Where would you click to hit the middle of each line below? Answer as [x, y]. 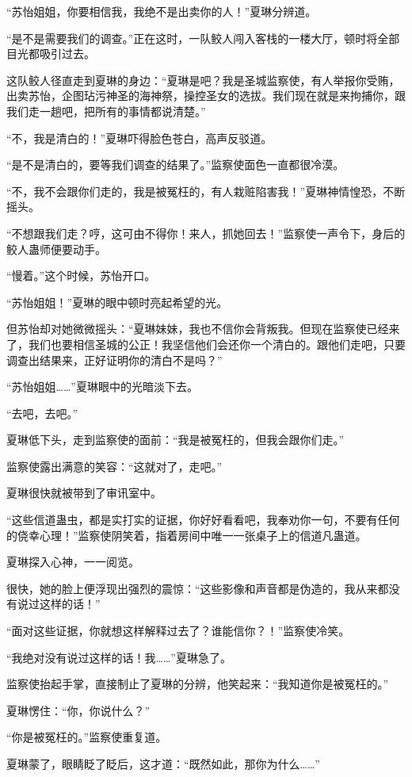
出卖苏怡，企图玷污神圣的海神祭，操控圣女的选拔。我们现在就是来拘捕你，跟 [206, 96]
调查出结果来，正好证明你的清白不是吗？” [114, 360]
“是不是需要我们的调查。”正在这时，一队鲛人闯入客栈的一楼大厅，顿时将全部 [203, 38]
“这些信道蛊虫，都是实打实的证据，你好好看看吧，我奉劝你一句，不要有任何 [203, 520]
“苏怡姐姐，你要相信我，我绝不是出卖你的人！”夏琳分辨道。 [162, 11]
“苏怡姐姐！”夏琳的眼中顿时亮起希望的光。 [117, 302]
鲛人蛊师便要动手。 [56, 249]
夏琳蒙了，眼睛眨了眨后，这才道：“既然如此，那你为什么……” [163, 764]
